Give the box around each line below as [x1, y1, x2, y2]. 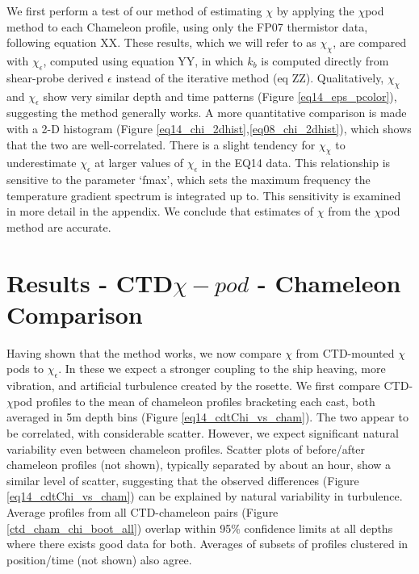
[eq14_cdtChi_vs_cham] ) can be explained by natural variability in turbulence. [6, 488, 403, 505]
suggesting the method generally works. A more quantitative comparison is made [6, 104, 407, 121]
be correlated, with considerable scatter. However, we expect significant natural [6, 425, 399, 442]
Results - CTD [6, 266, 174, 299]
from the [328, 203, 371, 220]
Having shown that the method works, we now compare [6, 344, 282, 361]
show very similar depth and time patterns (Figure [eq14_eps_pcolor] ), [43, 87, 397, 104]
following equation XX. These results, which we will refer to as [6, 34, 316, 51]
